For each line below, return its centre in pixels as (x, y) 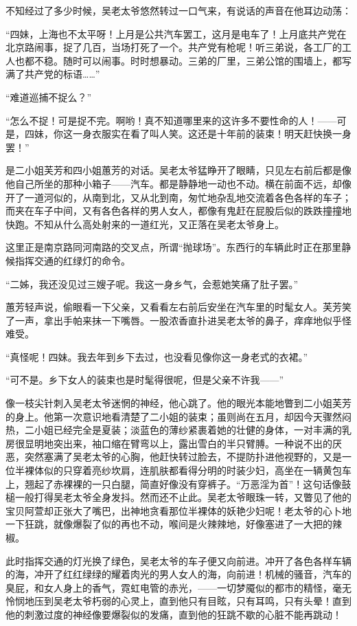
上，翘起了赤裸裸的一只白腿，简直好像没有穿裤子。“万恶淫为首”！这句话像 (174, 483)
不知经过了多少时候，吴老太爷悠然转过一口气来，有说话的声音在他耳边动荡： (178, 10)
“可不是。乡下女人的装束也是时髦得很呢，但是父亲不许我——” (145, 380)
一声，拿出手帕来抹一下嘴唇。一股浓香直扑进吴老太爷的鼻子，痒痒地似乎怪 (183, 320)
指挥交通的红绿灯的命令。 (72, 260)
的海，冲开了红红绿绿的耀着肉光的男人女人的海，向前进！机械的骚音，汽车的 (178, 574)
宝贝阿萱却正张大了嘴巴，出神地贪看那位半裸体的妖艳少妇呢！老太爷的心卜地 (178, 510)
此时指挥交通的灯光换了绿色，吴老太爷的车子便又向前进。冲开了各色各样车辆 (178, 560)
